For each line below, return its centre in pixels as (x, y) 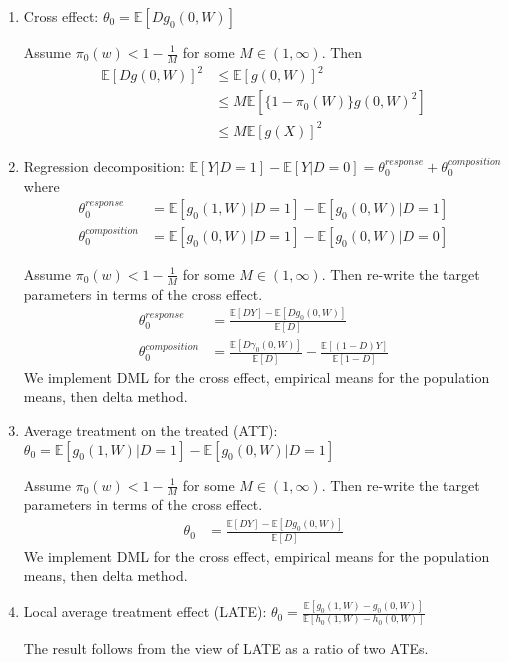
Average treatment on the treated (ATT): (150, 429)
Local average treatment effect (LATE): (145, 611)
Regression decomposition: (104, 165)
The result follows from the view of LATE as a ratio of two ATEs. (226, 648)
